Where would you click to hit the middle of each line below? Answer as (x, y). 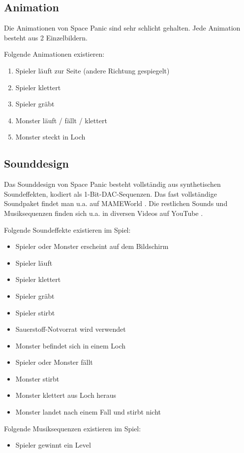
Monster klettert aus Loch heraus (66, 395)
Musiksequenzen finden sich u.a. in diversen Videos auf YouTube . (104, 213)
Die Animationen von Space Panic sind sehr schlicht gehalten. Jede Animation (122, 28)
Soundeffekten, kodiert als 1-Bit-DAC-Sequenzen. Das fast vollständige (110, 193)
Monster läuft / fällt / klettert (61, 120)
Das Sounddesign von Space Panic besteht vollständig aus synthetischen (112, 184)
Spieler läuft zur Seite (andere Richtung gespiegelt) (92, 70)
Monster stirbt (37, 378)
